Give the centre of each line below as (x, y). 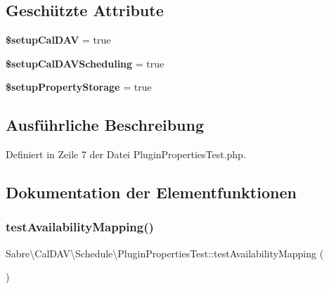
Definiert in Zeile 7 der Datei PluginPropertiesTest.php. (126, 154)
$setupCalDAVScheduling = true (85, 63)
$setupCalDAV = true (58, 40)
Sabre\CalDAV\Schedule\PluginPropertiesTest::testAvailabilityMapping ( (165, 253)
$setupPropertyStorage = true (79, 87)
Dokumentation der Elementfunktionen (151, 192)
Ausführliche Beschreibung (105, 125)
